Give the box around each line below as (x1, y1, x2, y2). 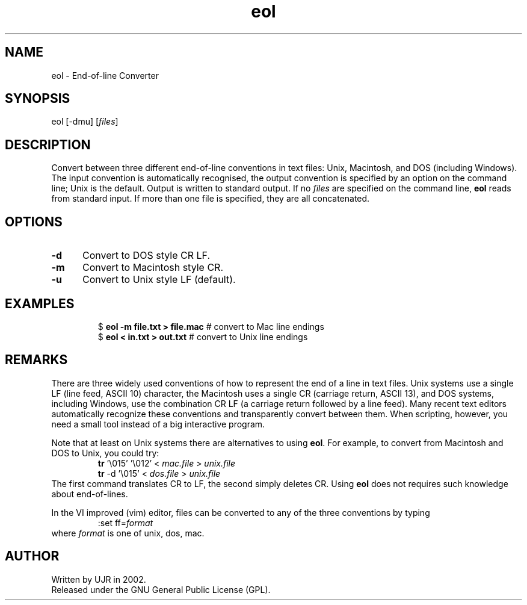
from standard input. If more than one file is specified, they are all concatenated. (51, 193, 370, 204)
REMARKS (5, 352, 68, 368)
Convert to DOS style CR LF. (82, 249, 211, 262)
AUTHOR (5, 548, 60, 564)
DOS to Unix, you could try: (51, 447, 159, 458)
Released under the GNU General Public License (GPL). (51, 584, 271, 595)
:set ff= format (97, 517, 153, 528)
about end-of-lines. (51, 488, 128, 499)
